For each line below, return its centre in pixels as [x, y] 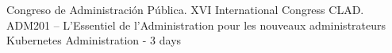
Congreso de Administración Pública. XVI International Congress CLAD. [185, 9]
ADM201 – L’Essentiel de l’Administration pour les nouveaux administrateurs [196, 25]
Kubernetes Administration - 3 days [94, 40]
